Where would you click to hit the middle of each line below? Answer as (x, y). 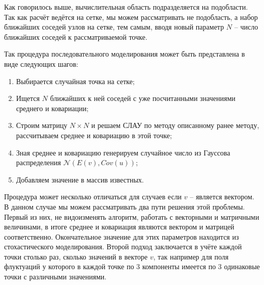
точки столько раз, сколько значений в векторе (76, 256)
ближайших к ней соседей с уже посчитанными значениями (143, 98)
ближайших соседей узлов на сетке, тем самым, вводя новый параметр (114, 27)
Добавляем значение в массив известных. (80, 179)
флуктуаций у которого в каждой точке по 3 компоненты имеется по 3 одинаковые (132, 266)
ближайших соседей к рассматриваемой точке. (76, 36)
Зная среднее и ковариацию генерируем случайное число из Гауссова (123, 152)
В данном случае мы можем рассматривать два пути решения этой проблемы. (125, 206)
